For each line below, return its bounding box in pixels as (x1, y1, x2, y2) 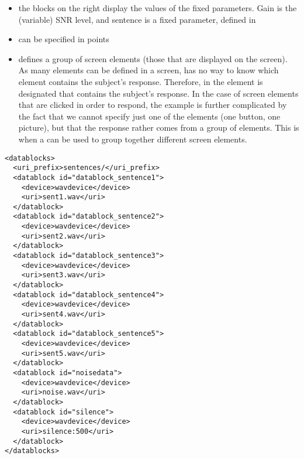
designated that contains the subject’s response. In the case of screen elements (18, 87, 299, 99)
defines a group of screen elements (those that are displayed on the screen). (18, 52, 288, 64)
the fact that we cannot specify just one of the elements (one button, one (18, 110, 281, 122)
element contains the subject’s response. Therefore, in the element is (18, 75, 263, 87)
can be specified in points (18, 33, 109, 45)
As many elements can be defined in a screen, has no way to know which (18, 64, 279, 76)
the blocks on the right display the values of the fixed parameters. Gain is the (18, 2, 297, 13)
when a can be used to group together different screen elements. (18, 132, 247, 145)
